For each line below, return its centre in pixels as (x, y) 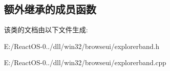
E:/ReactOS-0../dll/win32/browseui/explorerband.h (82, 46)
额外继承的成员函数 (50, 9)
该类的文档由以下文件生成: (46, 30)
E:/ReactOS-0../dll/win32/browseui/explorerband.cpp (85, 62)
